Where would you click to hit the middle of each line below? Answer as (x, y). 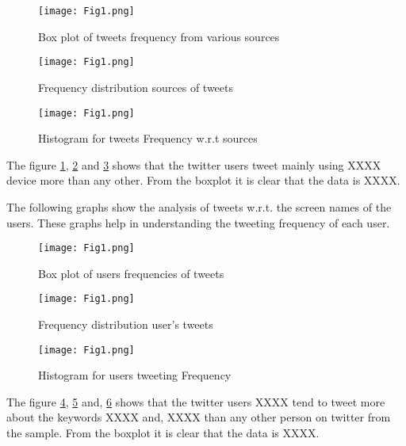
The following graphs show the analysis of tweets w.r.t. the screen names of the (199, 206)
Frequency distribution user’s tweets (126, 324)
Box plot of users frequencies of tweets (131, 273)
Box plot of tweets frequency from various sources (159, 36)
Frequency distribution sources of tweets (136, 87)
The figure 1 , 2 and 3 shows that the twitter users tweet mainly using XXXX (194, 164)
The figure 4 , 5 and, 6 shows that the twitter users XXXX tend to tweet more (196, 401)
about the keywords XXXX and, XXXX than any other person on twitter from (199, 417)
